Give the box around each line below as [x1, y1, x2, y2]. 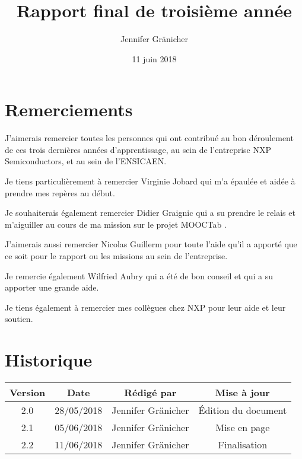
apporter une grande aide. [5, 281, 99, 294]
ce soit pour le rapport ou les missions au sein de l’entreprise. [5, 250, 228, 262]
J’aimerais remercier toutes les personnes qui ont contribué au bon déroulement [5, 132, 294, 144]
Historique [5, 348, 93, 372]
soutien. [5, 313, 33, 325]
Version [9, 385, 46, 400]
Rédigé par [124, 385, 177, 400]
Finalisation [218, 438, 268, 452]
